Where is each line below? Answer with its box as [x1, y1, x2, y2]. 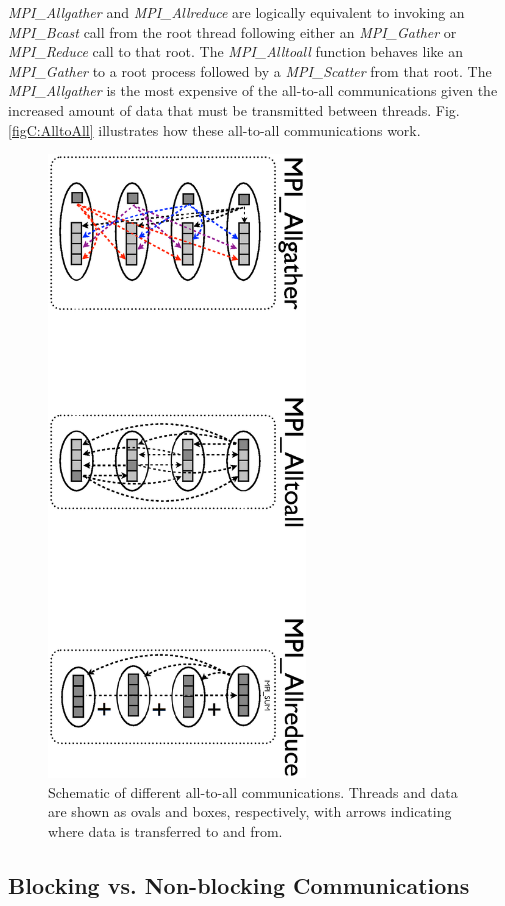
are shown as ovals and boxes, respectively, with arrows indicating [48, 801, 452, 822]
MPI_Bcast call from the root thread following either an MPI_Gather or [8, 21, 457, 42]
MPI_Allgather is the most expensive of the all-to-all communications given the [8, 80, 498, 101]
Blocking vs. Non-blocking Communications [8, 869, 470, 900]
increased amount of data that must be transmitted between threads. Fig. [8, 99, 460, 120]
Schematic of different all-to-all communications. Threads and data [48, 781, 458, 802]
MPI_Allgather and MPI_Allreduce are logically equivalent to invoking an [8, 2, 465, 22]
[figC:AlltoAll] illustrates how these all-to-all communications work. [8, 119, 421, 140]
